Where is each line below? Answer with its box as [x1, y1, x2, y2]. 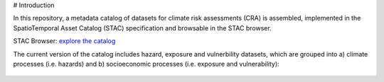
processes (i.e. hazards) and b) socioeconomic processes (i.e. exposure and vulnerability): [13, 59, 280, 68]
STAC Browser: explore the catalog [13, 37, 116, 45]
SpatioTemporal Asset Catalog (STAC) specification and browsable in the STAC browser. [13, 23, 272, 32]
